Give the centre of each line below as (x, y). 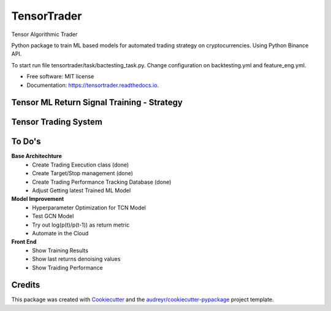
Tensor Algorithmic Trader (44, 34)
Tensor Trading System (57, 122)
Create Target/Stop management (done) (83, 173)
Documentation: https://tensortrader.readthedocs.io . (93, 85)
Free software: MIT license (60, 77)
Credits (26, 285)
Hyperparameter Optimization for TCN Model (89, 208)
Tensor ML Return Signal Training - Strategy (97, 103)
